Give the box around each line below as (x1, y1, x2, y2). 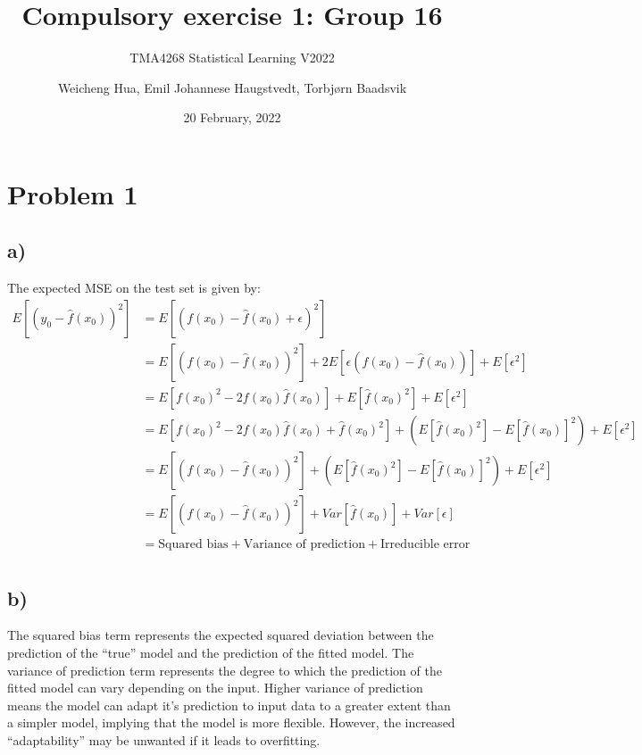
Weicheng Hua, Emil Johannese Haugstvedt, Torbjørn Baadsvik (57, 78, 407, 96)
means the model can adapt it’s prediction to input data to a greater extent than (7, 695, 451, 714)
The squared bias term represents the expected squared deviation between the (7, 626, 434, 644)
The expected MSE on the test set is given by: (7, 278, 261, 297)
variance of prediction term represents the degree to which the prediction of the (7, 660, 442, 679)
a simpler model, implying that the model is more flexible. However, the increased (7, 713, 455, 732)
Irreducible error (380, 538, 471, 552)
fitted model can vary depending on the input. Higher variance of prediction (7, 678, 423, 697)
